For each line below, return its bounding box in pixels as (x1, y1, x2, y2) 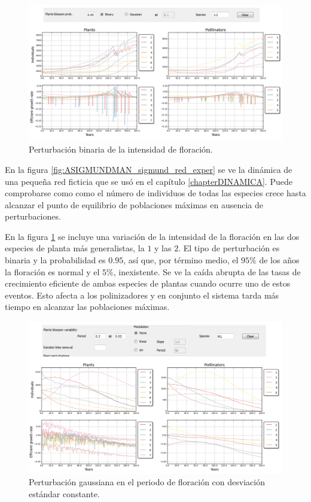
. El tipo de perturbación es (178, 242, 280, 254)
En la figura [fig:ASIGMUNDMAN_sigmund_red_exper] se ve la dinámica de (5, 163, 292, 175)
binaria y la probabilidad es (5, 254, 106, 266)
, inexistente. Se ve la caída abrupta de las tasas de (113, 265, 301, 278)
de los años (259, 254, 300, 266)
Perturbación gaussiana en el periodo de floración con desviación (29, 476, 265, 488)
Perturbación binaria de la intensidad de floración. (29, 143, 213, 156)
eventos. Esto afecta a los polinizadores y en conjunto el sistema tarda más (5, 288, 279, 301)
